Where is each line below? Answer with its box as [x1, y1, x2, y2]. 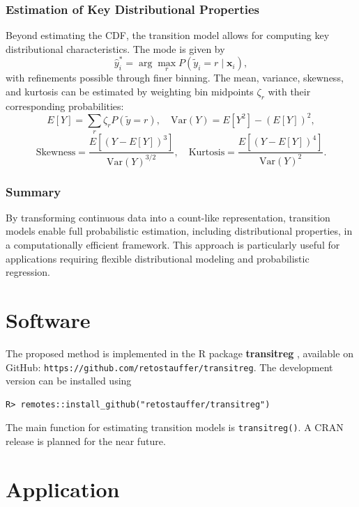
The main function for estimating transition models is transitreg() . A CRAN [6, 420, 344, 435]
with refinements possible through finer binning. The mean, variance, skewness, [6, 70, 344, 85]
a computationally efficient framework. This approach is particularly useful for [6, 237, 340, 251]
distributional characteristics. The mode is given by [6, 41, 225, 56]
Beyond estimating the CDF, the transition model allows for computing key [6, 28, 330, 42]
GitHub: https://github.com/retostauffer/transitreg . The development [6, 359, 333, 374]
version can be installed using [6, 373, 132, 388]
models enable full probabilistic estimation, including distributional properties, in [6, 224, 353, 238]
